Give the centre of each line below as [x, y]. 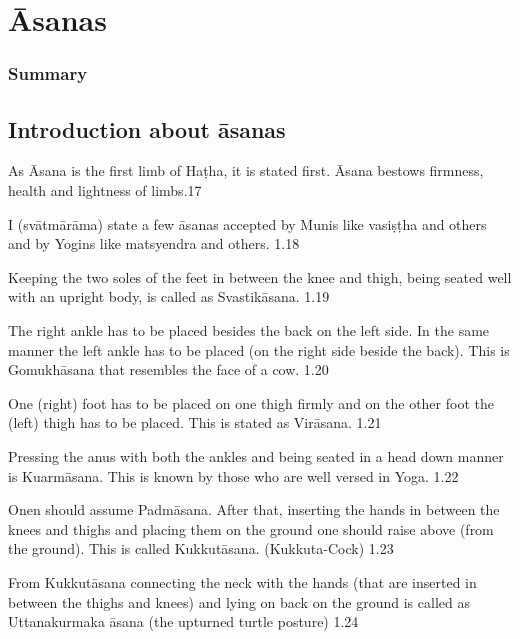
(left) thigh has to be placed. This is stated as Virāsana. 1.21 [195, 422]
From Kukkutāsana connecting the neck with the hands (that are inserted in [242, 581]
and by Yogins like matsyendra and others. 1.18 [154, 243]
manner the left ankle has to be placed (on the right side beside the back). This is [259, 349]
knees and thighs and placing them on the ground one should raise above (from [251, 528]
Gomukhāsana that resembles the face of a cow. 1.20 [168, 369]
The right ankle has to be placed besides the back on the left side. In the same [249, 329]
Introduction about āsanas [147, 128]
